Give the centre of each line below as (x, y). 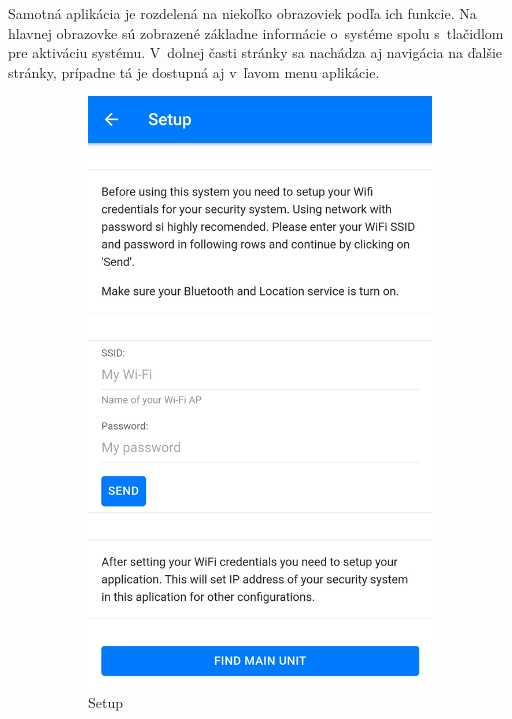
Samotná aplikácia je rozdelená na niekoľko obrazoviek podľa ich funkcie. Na (242, 13)
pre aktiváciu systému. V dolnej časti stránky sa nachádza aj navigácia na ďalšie (255, 52)
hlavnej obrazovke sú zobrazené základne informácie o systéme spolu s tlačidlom (256, 32)
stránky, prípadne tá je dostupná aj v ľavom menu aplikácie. (194, 71)
